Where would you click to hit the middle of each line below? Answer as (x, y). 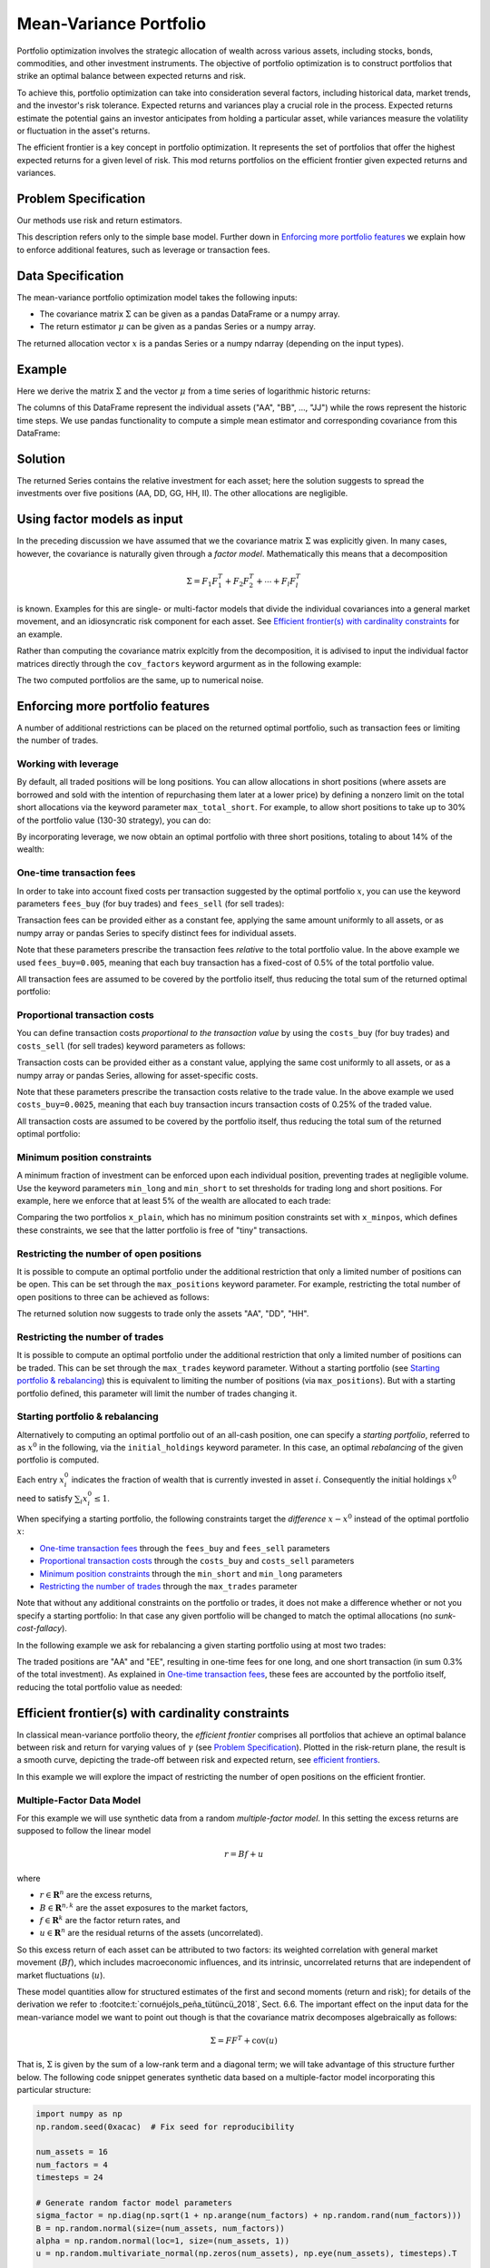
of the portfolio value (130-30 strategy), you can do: (114, 820)
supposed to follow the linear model (84, 1831)
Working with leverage (68, 764)
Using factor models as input (100, 519)
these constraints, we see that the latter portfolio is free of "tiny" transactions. (162, 1230)
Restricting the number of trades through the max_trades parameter (169, 1586)
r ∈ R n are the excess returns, (96, 1894)
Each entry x (41, 1480)
